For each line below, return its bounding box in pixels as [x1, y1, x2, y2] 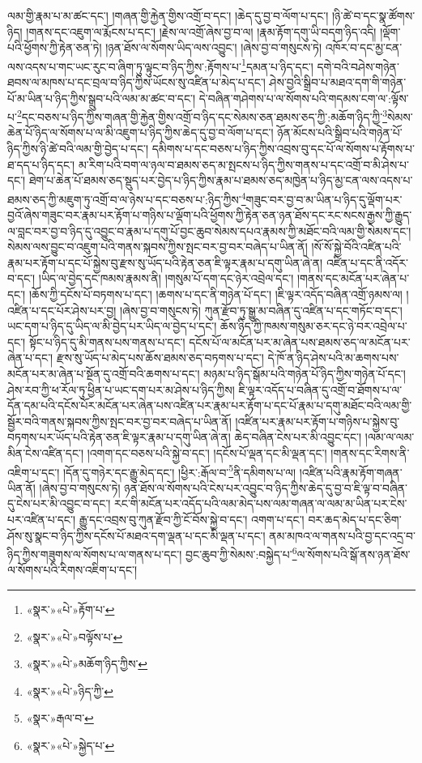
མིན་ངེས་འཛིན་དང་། [7, 445, 84, 461]
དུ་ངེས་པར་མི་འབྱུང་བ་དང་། [7, 495, 111, 512]
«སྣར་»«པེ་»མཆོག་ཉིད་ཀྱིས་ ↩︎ [26, 655, 148, 672]
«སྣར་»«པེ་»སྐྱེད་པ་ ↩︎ [26, 737, 115, 754]
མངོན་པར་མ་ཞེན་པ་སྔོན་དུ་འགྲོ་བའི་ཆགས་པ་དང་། [7, 365, 200, 382]
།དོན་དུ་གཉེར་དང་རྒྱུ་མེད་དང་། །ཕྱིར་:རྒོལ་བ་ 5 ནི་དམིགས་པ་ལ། [62, 461, 296, 480]
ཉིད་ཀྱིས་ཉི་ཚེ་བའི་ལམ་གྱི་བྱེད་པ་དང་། [7, 140, 149, 157]
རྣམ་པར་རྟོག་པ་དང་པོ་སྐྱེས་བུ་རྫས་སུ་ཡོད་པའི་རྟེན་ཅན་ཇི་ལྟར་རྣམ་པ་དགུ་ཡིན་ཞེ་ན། [7, 254, 323, 271]
